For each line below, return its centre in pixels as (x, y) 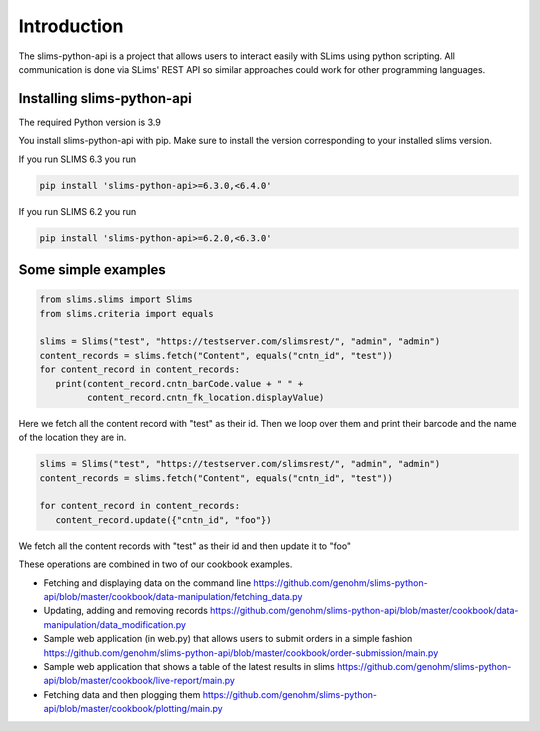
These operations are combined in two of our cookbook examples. (155, 564)
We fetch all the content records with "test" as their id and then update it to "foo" (185, 546)
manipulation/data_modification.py (115, 624)
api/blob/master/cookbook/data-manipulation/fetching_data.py (173, 596)
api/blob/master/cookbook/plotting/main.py (133, 709)
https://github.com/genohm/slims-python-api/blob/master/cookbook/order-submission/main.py (241, 652)
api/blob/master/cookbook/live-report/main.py (139, 681)
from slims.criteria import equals (126, 313)
